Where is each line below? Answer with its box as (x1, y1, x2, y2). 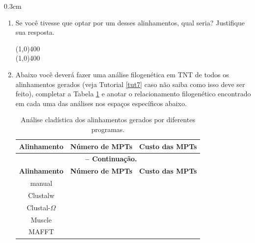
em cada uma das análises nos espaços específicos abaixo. (15, 98, 187, 108)
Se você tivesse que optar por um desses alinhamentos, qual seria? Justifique (15, 17, 245, 27)
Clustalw (28, 190, 54, 200)
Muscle (30, 214, 52, 224)
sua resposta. (15, 27, 55, 37)
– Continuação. (85, 154, 137, 164)
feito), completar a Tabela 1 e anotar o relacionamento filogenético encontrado (15, 88, 251, 99)
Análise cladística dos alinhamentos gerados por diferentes (21, 114, 195, 125)
